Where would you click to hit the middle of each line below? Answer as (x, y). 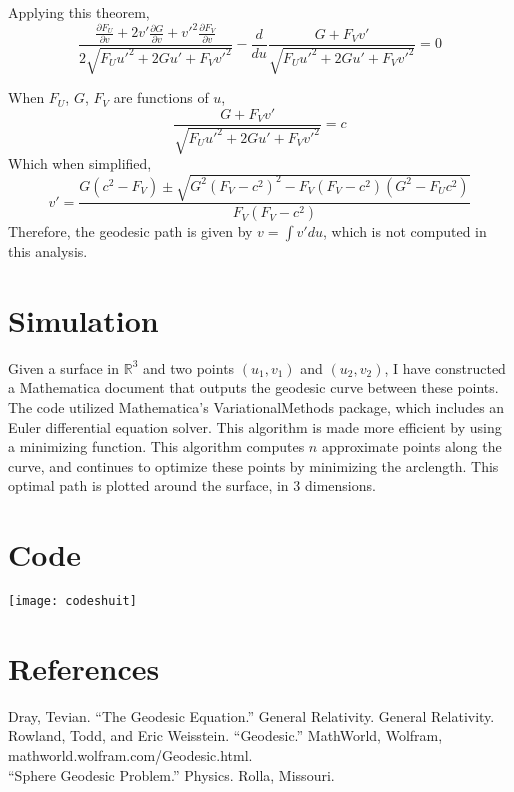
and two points (189, 367)
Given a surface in (64, 367)
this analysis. (48, 251)
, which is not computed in (404, 231)
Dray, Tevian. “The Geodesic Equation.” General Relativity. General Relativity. (251, 715)
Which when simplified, (80, 163)
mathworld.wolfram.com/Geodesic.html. (130, 755)
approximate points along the (411, 446)
